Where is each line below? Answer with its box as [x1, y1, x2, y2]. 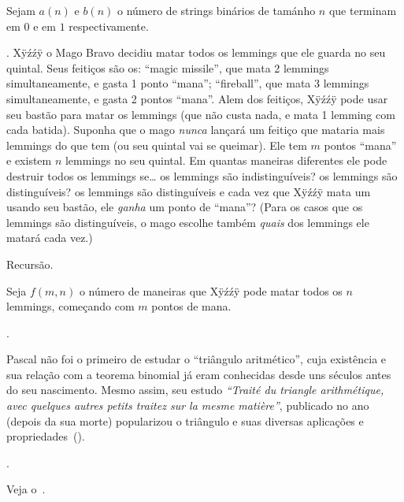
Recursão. [6, 255, 54, 272]
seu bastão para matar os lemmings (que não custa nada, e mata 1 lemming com [6, 106, 395, 122]
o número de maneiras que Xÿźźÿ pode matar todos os [79, 282, 343, 299]
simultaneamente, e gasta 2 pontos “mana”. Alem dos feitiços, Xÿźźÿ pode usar [6, 90, 388, 106]
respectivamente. [69, 17, 149, 34]
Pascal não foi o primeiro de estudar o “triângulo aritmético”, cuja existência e [6, 351, 387, 367]
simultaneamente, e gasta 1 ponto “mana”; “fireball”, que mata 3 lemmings [6, 75, 369, 91]
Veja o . [6, 481, 46, 497]
